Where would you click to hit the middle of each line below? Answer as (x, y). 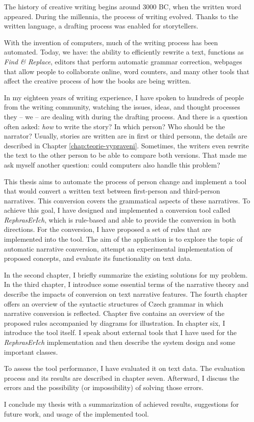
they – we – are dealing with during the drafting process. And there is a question (126, 116)
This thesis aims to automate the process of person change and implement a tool (125, 181)
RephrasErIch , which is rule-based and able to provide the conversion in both (120, 219)
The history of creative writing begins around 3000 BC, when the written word (123, 6)
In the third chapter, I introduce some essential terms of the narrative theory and (127, 284)
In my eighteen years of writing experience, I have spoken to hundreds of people (124, 97)
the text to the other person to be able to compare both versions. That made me (126, 155)
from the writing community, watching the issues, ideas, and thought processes (122, 107)
